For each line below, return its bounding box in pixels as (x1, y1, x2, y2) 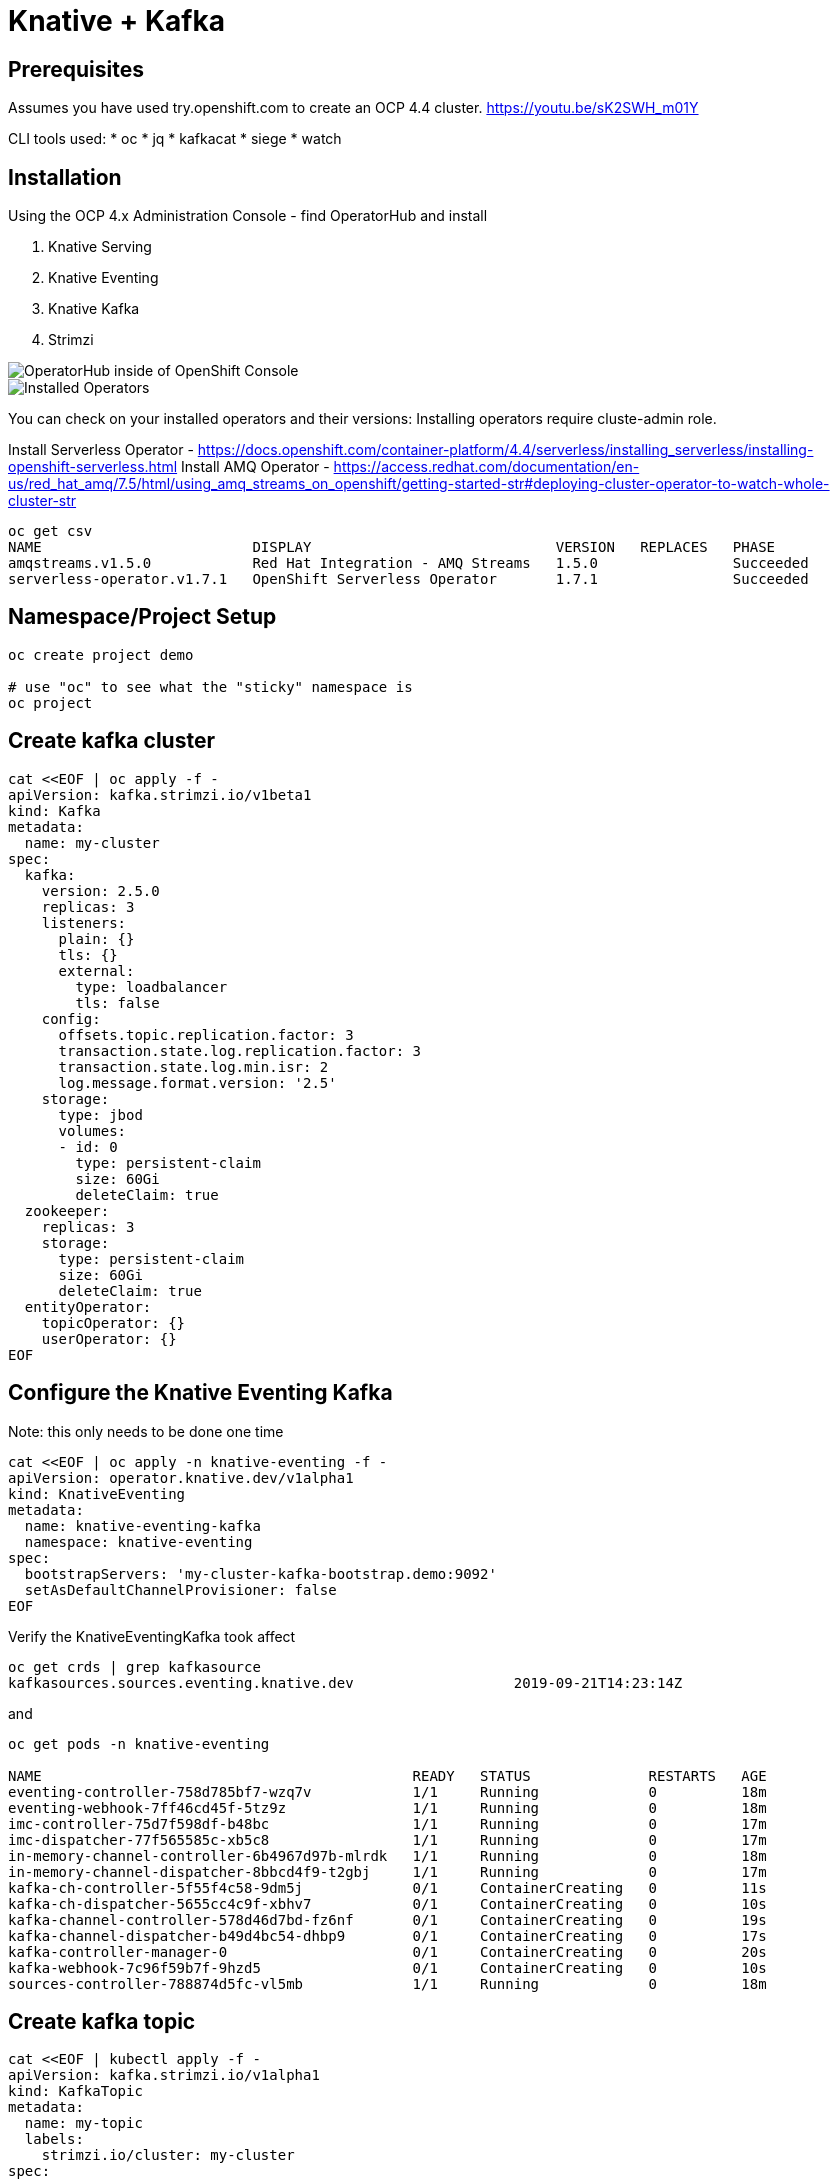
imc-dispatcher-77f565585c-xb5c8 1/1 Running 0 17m (8, 1831, 767, 1848)
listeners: (41, 914, 127, 931)
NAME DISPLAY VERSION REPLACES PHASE (8, 539, 776, 556)
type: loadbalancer (75, 978, 228, 995)
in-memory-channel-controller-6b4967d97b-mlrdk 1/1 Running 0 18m (8, 1847, 767, 1864)
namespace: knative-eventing (24, 1533, 253, 1550)
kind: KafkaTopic (8, 2083, 143, 2100)
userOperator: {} (41, 1330, 177, 1347)
